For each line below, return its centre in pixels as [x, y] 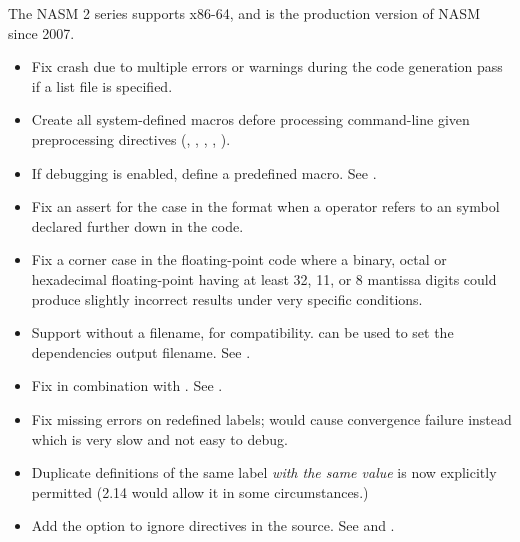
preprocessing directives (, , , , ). [131, 138]
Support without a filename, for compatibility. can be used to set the [242, 332]
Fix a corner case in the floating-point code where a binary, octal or [239, 259]
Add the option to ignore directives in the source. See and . [213, 525]
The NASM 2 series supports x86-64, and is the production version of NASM [244, 13]
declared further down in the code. [137, 225]
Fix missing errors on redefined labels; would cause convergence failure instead [271, 418]
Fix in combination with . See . [127, 385]
